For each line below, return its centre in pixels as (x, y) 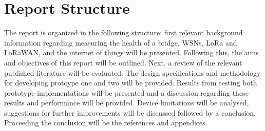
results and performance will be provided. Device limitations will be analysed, (127, 103)
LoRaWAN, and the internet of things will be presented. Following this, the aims (131, 52)
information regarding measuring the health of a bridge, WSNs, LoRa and (121, 42)
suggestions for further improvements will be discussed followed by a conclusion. (130, 112)
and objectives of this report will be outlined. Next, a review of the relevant (123, 62)
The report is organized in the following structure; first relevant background (124, 32)
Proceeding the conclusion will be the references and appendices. (106, 123)
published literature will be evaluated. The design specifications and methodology (132, 72)
